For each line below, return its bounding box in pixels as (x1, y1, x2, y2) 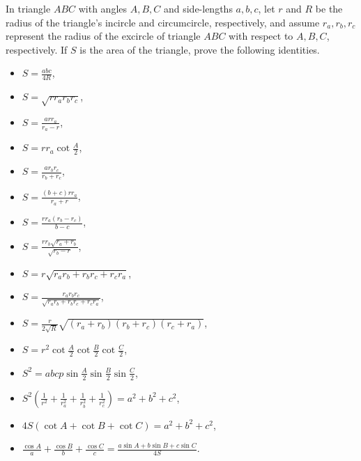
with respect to (229, 29, 293, 43)
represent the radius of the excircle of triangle (6, 29, 201, 43)
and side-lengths (163, 1, 233, 15)
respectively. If (6, 42, 68, 56)
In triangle (6, 1, 51, 15)
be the (315, 1, 343, 15)
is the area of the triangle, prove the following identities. (79, 42, 320, 56)
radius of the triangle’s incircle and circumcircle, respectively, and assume (6, 15, 320, 29)
